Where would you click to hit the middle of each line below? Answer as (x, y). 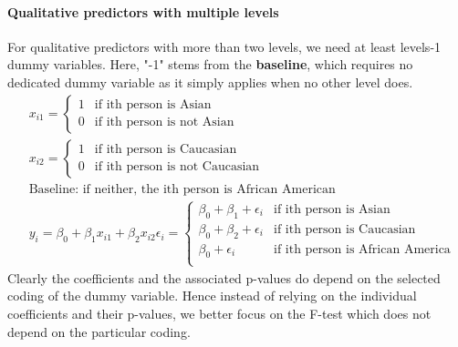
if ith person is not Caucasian (177, 167)
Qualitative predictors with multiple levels (143, 11)
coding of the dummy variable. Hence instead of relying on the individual (212, 296)
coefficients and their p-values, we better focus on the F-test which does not (219, 313)
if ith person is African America (362, 249)
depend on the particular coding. (99, 331)
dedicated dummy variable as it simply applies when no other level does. (210, 82)
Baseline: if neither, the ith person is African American (182, 189)
